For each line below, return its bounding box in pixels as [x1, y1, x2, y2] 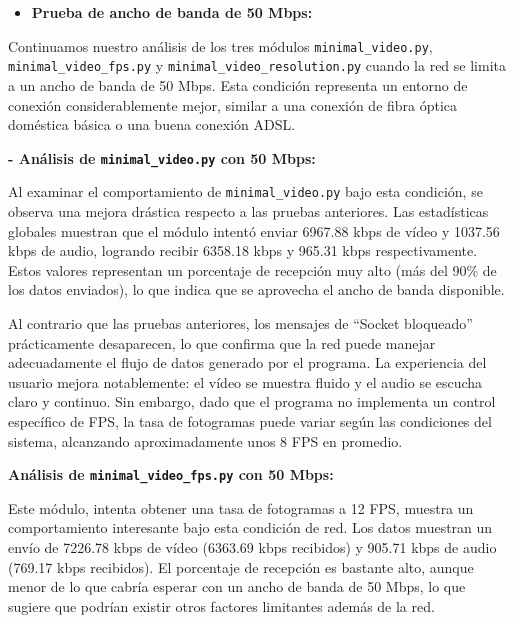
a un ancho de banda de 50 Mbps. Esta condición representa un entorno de [8, 74, 468, 95]
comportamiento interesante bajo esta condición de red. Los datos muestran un [8, 517, 493, 538]
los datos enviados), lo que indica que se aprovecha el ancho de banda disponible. [8, 279, 505, 300]
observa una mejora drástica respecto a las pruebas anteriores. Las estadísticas [8, 201, 489, 221]
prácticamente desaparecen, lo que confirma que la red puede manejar [8, 332, 436, 353]
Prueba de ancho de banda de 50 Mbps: [31, 2, 313, 22]
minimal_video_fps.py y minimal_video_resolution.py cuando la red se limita [8, 55, 506, 76]
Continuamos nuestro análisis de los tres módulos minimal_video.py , [8, 35, 433, 56]
